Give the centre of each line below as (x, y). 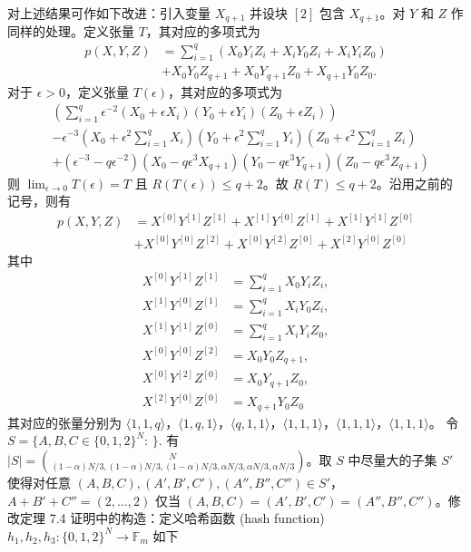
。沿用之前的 (414, 183)
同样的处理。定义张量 (71, 31)
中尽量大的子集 (392, 460)
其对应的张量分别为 (64, 422)
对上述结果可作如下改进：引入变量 (109, 13)
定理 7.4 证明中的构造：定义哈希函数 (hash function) (172, 518)
